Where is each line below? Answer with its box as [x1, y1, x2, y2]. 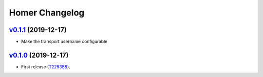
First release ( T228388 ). [21, 63, 71, 70]
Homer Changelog [9, 7, 85, 18]
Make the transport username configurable [21, 39, 108, 45]
